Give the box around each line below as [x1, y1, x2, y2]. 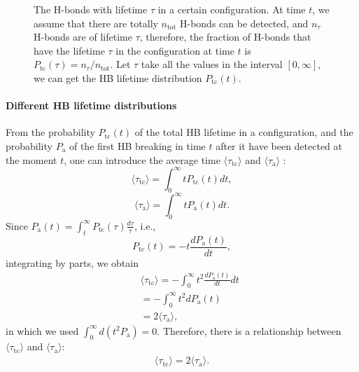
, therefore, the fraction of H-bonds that [139, 29, 311, 44]
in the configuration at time [115, 43, 234, 57]
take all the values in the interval [141, 57, 283, 71]
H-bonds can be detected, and [179, 15, 309, 30]
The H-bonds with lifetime [34, 2, 148, 16]
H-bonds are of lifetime [34, 29, 132, 44]
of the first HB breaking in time [69, 138, 206, 153]
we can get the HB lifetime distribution [34, 70, 202, 85]
